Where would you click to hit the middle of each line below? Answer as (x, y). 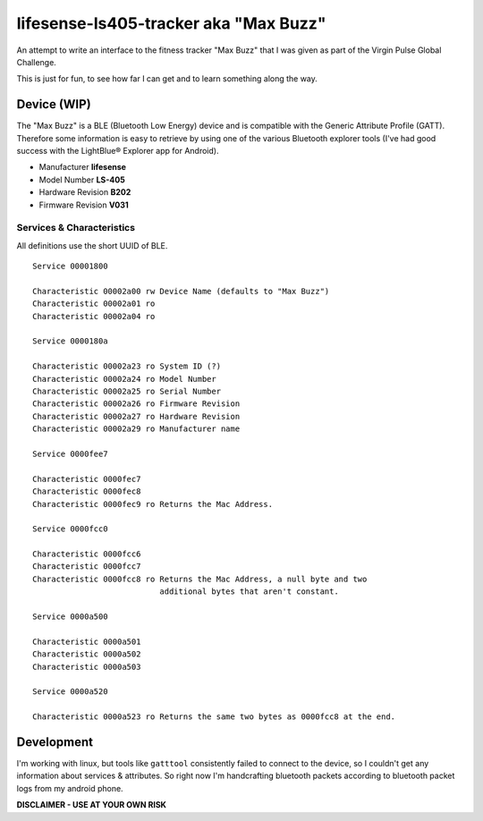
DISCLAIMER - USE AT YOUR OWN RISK (92, 805)
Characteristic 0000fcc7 (87, 567)
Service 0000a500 (70, 617)
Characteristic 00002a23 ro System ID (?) (127, 366)
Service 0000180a (70, 341)
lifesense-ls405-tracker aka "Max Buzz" (171, 23)
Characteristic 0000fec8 (87, 491)
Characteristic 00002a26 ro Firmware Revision (136, 404)
